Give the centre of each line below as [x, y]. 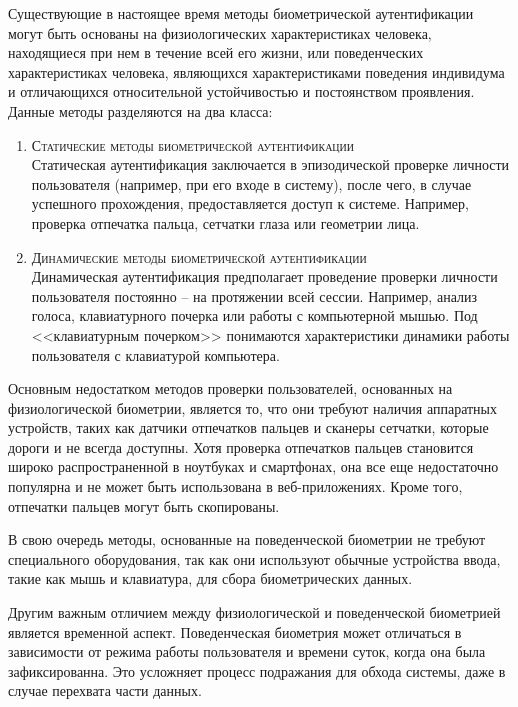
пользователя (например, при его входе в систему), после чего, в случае [251, 183]
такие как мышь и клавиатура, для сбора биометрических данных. [210, 578]
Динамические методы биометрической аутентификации [199, 256]
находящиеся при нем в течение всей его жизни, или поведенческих [216, 52]
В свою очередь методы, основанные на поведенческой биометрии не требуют [247, 539]
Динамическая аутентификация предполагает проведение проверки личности [264, 276]
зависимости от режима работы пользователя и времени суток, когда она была [247, 651]
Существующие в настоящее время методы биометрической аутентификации [241, 13]
